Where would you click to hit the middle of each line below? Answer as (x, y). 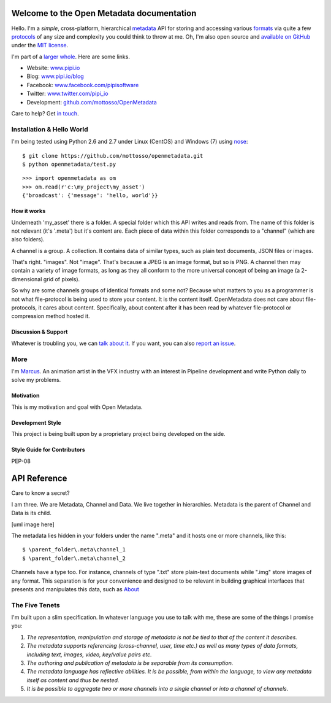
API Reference (39, 479)
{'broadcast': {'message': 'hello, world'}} (90, 196)
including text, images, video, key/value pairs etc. (89, 654)
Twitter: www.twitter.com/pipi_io (67, 94)
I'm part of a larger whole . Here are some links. (70, 56)
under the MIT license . (40, 45)
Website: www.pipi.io (53, 68)
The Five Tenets (36, 605)
